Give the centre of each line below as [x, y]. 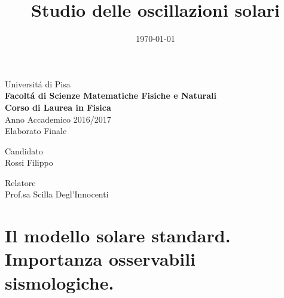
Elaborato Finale [36, 131]
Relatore [20, 182]
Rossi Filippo [29, 162]
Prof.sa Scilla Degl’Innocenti [57, 194]
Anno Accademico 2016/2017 [58, 119]
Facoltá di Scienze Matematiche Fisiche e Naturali [111, 95]
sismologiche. [59, 282]
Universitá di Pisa [38, 83]
